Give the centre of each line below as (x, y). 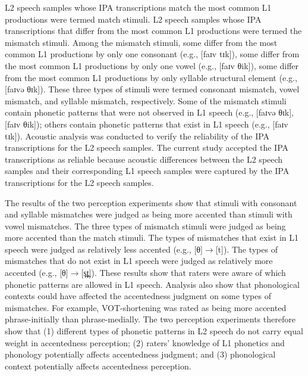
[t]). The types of (246, 249)
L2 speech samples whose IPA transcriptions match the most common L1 (138, 7)
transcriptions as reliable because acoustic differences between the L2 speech (144, 159)
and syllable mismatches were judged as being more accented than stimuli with (149, 214)
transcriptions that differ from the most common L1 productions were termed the (153, 31)
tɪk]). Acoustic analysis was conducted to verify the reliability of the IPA (137, 136)
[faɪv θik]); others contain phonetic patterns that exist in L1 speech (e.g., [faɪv (147, 124)
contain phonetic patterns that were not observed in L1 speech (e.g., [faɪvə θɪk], (149, 112)
